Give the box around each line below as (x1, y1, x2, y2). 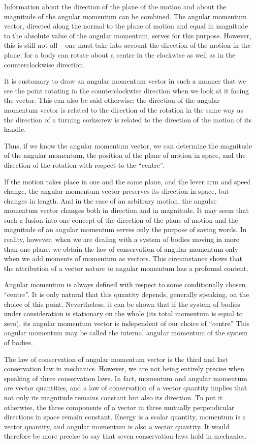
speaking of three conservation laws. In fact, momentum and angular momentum (4, 373, 247, 383)
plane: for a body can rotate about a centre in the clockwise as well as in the (4, 49, 236, 59)
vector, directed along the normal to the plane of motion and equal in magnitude (4, 21, 248, 31)
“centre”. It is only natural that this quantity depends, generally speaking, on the (4, 289, 249, 299)
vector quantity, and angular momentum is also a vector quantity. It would (4, 421, 230, 431)
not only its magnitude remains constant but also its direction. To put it (4, 392, 223, 402)
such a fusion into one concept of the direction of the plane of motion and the (4, 214, 238, 225)
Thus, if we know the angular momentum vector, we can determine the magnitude (4, 140, 252, 150)
